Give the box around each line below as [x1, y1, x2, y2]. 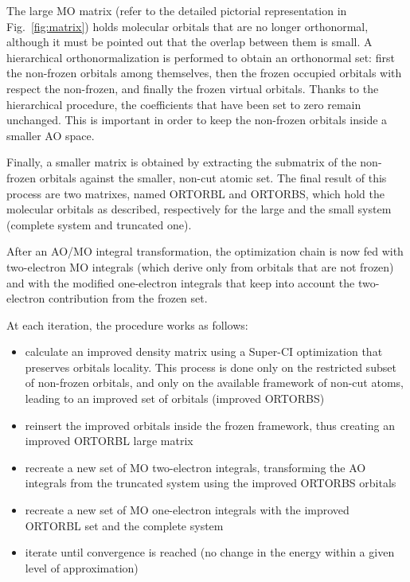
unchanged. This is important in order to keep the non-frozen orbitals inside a [6, 111, 388, 128]
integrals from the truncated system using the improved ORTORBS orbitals [25, 475, 396, 491]
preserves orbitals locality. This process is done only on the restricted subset [25, 358, 396, 375]
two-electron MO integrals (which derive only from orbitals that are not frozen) [6, 258, 394, 275]
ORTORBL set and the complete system [25, 517, 224, 533]
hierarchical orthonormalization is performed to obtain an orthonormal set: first [6, 49, 395, 65]
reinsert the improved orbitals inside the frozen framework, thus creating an [25, 416, 395, 433]
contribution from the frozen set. [48, 290, 208, 307]
